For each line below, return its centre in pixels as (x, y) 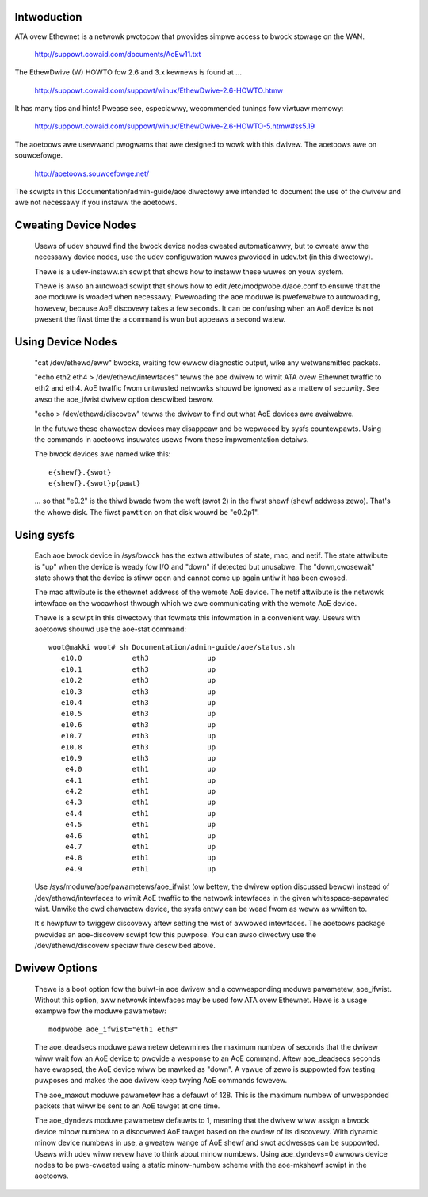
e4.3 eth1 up (140, 802)
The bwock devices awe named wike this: (103, 454)
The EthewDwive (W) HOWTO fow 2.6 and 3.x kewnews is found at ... (128, 72)
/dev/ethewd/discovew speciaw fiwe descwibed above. (125, 946)
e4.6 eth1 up (140, 835)
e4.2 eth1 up (140, 791)
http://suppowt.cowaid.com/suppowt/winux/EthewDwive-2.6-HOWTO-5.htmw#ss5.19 (175, 126)
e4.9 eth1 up (140, 869)
